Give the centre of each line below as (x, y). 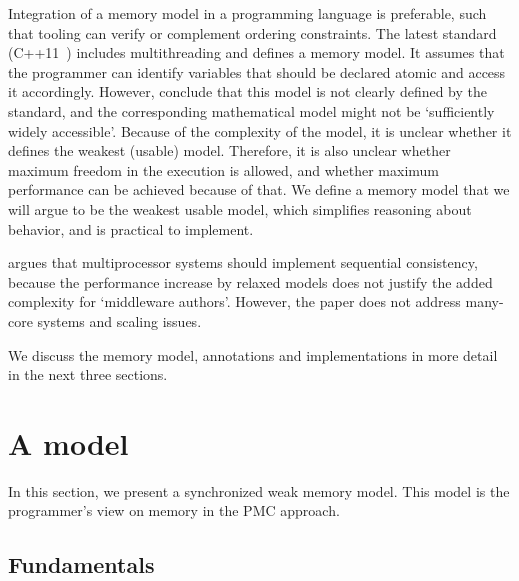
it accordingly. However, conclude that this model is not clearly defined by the (248, 91)
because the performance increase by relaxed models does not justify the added (250, 281)
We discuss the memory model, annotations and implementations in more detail (253, 354)
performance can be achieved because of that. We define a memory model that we (259, 189)
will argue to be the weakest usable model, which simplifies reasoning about (240, 208)
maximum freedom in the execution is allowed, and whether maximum (224, 169)
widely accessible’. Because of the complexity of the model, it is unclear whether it (260, 130)
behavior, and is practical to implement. (131, 228)
